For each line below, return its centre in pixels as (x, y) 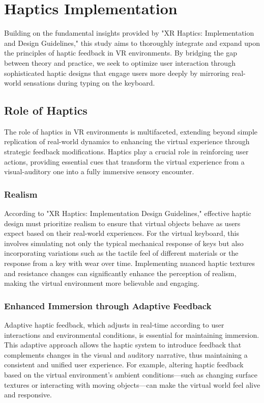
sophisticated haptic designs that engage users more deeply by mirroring (117, 73)
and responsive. (28, 395)
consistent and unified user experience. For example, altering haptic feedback (124, 365)
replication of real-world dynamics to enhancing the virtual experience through (127, 141)
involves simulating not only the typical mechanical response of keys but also (124, 243)
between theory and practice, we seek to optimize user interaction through (120, 62)
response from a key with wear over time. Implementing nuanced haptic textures (130, 263)
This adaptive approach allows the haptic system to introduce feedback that (123, 345)
